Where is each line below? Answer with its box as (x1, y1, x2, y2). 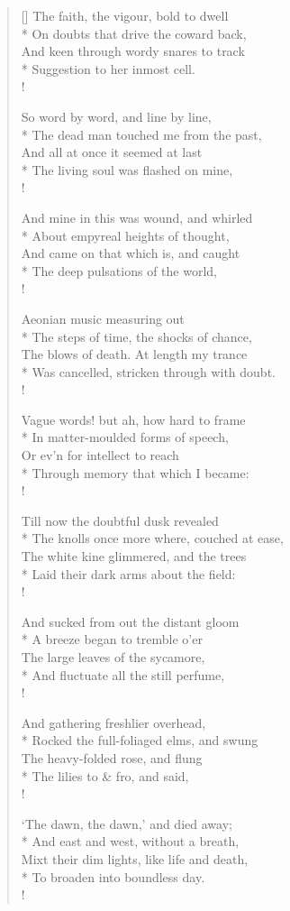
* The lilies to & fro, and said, (21, 766, 189, 785)
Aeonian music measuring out (21, 308, 185, 327)
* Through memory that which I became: (21, 463, 249, 482)
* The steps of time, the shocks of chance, (21, 327, 252, 345)
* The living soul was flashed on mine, (21, 160, 233, 179)
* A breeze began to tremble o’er (21, 630, 203, 649)
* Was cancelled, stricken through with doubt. (21, 362, 276, 381)
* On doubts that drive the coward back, (21, 23, 247, 42)
